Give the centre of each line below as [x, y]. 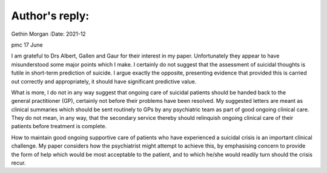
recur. [18, 163]
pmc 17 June [27, 45]
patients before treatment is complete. [59, 126]
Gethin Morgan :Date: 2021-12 [48, 34]
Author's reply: [50, 16]
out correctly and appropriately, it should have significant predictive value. [104, 81]
